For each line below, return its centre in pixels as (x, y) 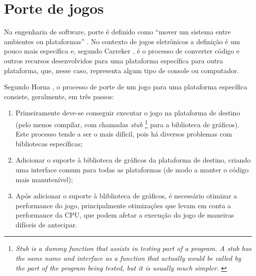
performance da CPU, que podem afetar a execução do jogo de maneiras (125, 215)
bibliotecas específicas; (49, 143)
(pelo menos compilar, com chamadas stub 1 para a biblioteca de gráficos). (128, 123)
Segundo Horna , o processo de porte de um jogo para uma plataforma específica (126, 87)
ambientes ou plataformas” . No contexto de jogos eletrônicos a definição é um (122, 41)
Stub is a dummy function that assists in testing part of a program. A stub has (133, 248)
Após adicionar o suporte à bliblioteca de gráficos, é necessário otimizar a (126, 196)
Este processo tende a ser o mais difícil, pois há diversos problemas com (124, 134)
